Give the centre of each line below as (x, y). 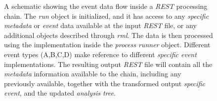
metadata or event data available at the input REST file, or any (100, 25)
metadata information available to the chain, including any (93, 74)
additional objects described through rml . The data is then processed (108, 35)
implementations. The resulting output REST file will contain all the (108, 64)
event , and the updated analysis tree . (60, 93)
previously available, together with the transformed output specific (105, 83)
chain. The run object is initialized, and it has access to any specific (107, 16)
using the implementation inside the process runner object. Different (107, 45)
